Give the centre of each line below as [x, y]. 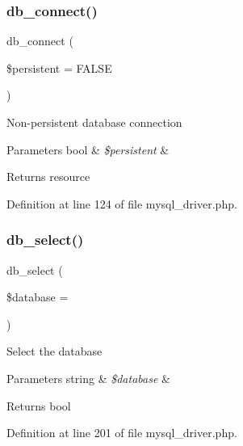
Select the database [54, 351]
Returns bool [39, 405]
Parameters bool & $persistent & [88, 149]
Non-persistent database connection [94, 122]
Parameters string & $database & [88, 378]
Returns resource [48, 177]
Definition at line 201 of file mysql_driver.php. [122, 433]
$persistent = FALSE [59, 67]
